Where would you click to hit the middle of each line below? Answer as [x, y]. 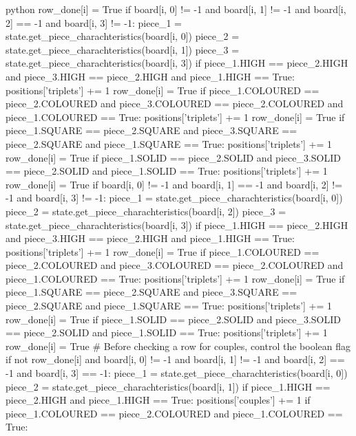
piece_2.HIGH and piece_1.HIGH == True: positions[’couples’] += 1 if [158, 400]
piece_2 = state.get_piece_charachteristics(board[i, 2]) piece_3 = [146, 211]
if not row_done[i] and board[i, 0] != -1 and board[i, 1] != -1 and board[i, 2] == [175, 359]
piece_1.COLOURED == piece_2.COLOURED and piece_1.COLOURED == [174, 413]
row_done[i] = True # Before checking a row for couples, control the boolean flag [178, 346]
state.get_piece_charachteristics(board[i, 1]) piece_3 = [123, 49]
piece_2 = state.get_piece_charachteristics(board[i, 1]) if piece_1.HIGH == [168, 386]
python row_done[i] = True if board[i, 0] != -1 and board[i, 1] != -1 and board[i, [176, 9]
